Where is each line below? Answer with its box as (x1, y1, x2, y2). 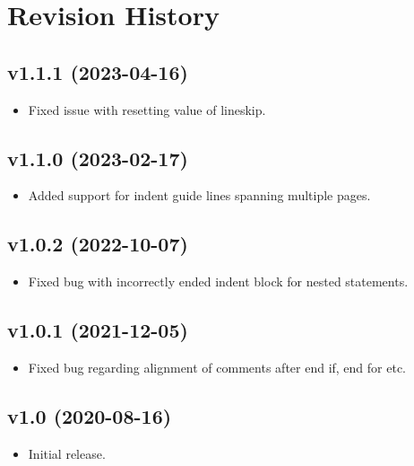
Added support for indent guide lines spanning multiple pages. (28, 186, 371, 205)
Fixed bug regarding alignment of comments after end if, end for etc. (28, 357, 407, 376)
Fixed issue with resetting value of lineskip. (28, 100, 266, 119)
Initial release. (28, 444, 106, 462)
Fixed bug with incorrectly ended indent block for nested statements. (28, 272, 409, 291)
